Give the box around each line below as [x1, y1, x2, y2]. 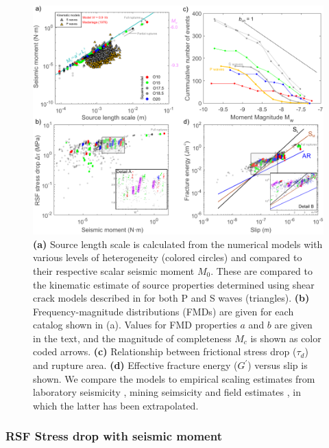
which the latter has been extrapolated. [33, 398, 199, 412]
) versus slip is [247, 358, 308, 372]
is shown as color [250, 331, 321, 345]
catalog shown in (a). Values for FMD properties [33, 317, 237, 332]
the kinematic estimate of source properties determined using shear [33, 277, 315, 291]
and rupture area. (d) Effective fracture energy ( [33, 358, 238, 372]
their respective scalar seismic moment [33, 263, 195, 278]
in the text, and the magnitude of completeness [33, 331, 232, 345]
